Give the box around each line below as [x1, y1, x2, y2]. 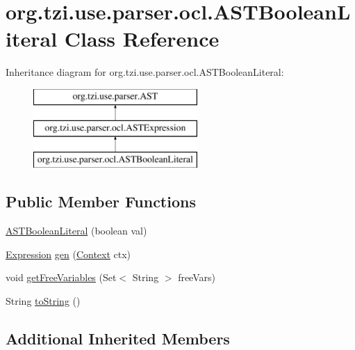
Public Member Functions [6, 191, 196, 212]
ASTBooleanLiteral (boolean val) [6, 223, 147, 238]
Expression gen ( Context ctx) [6, 246, 131, 261]
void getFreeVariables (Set [6, 270, 117, 285]
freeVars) [178, 270, 215, 285]
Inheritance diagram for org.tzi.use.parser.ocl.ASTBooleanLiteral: [6, 65, 284, 79]
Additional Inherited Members [6, 327, 230, 349]
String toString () [6, 293, 81, 308]
